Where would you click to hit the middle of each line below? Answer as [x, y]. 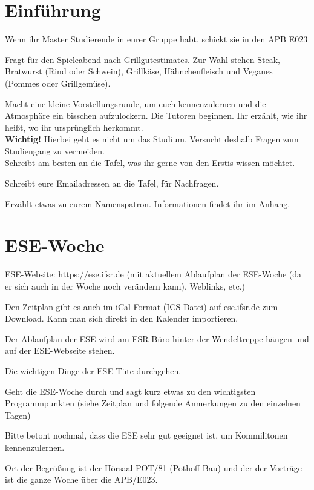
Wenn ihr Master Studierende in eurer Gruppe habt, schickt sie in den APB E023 [156, 39]
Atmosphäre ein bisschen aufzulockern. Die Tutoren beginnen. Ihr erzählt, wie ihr [156, 115]
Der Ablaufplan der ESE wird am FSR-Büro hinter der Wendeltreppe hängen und [157, 338]
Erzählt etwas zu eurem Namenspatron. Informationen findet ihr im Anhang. [148, 203]
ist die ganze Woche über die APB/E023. [81, 479]
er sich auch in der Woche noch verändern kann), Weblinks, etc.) [125, 286]
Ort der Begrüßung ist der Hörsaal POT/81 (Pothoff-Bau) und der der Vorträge [153, 467]
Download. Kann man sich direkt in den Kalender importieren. [122, 318]
